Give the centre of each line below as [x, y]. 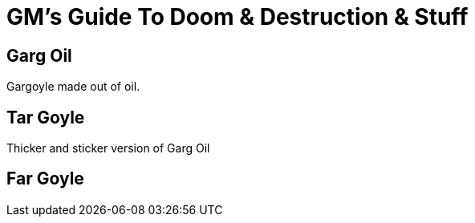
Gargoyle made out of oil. [73, 87]
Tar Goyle [46, 117]
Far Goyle [45, 179]
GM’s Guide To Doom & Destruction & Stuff [237, 17]
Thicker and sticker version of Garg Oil [108, 148]
